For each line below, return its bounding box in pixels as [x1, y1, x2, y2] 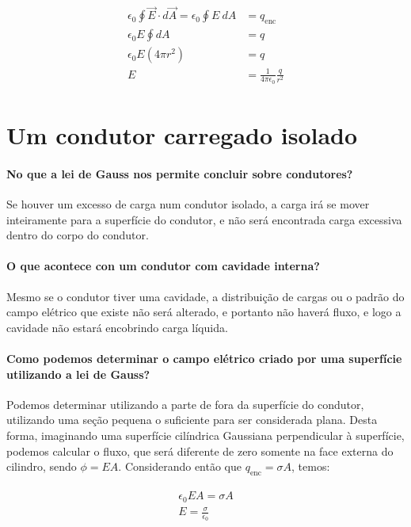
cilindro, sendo [6, 458, 77, 475]
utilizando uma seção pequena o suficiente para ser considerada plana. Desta [6, 411, 378, 428]
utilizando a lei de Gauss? [6, 365, 150, 382]
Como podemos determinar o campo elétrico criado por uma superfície [6, 350, 402, 367]
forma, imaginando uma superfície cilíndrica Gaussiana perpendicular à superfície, [6, 427, 405, 444]
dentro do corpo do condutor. [6, 227, 149, 243]
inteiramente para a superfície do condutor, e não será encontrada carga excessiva [6, 211, 402, 227]
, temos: [291, 458, 330, 475]
